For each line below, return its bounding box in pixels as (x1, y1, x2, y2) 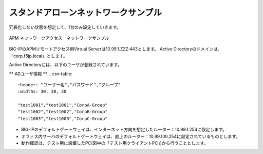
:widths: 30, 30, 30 (18, 89, 67, 94)
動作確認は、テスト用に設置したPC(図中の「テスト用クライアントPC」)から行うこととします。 (21, 140, 208, 146)
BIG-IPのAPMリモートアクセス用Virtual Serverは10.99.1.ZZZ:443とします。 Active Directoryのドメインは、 (9, 46, 222, 52)
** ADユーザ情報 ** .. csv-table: (9, 71, 73, 77)
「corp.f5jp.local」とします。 (9, 53, 68, 59)
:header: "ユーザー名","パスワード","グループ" (18, 82, 121, 87)
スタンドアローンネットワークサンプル (9, 7, 162, 18)
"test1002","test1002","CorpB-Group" (18, 109, 108, 115)
